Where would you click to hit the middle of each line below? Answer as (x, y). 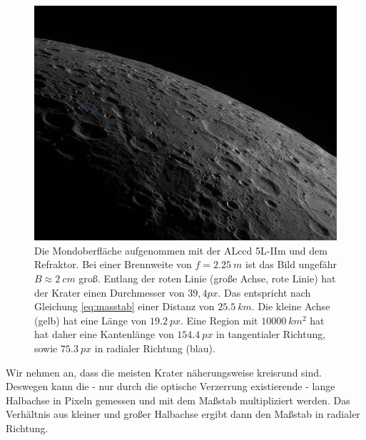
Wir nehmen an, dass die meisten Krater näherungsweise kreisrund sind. (164, 372)
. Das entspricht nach (264, 292)
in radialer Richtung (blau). (155, 348)
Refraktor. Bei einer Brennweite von (113, 264)
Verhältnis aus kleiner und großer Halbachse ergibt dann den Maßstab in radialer (183, 414)
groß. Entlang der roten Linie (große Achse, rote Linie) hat (207, 278)
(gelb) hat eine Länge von (91, 320)
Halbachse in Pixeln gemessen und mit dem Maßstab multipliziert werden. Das (178, 400)
